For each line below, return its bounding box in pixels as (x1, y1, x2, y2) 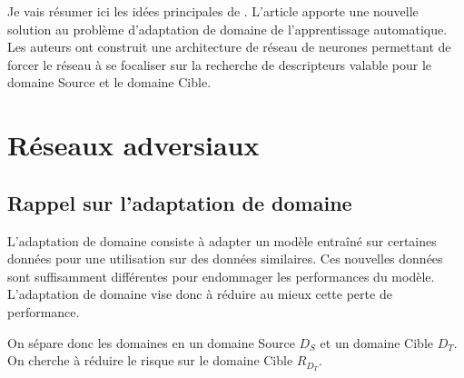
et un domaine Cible (320, 333, 434, 352)
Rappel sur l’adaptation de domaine (7, 188, 352, 216)
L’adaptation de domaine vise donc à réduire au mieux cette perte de (7, 284, 392, 303)
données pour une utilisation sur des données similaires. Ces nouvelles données (7, 249, 443, 268)
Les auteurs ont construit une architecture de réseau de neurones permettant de (7, 37, 451, 56)
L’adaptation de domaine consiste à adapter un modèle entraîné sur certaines (7, 231, 437, 250)
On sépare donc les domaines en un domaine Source (7, 333, 295, 352)
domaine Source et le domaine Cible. (7, 73, 212, 92)
